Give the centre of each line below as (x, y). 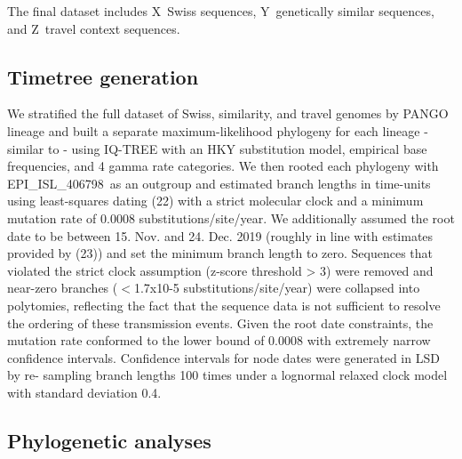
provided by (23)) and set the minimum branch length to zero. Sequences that (220, 253)
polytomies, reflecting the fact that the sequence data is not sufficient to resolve (224, 305)
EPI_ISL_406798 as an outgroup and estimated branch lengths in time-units (219, 183)
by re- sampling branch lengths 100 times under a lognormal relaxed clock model (227, 375)
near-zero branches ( (63, 288)
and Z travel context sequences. (94, 28)
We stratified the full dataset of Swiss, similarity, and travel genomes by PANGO (228, 113)
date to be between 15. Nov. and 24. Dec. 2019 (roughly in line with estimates (220, 235)
